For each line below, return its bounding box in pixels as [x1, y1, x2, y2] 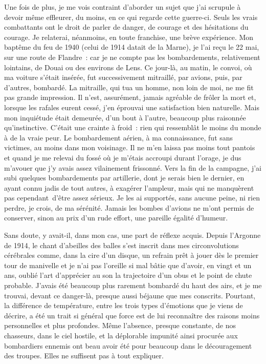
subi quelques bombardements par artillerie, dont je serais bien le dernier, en [4, 172, 245, 183]
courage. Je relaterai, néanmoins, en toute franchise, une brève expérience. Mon [4, 31, 254, 42]
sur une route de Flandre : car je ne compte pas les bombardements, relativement [4, 51, 260, 62]
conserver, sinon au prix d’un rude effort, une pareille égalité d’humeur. [4, 212, 228, 223]
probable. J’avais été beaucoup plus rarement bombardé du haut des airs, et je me [4, 280, 262, 291]
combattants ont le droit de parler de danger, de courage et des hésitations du [4, 22, 249, 32]
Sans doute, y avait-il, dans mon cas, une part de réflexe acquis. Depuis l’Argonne [4, 230, 261, 240]
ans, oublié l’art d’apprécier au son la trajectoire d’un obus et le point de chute [4, 270, 252, 280]
